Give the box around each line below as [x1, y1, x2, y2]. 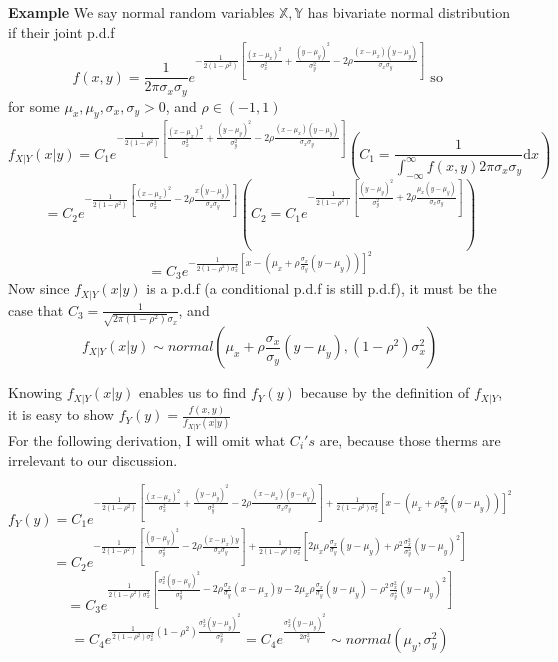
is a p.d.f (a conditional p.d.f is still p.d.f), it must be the [146, 278, 497, 299]
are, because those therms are [319, 430, 501, 450]
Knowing [8, 382, 63, 403]
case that [8, 299, 64, 320]
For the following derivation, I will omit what [8, 430, 286, 450]
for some [8, 95, 60, 116]
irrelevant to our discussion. [8, 449, 178, 470]
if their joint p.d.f [8, 21, 115, 42]
